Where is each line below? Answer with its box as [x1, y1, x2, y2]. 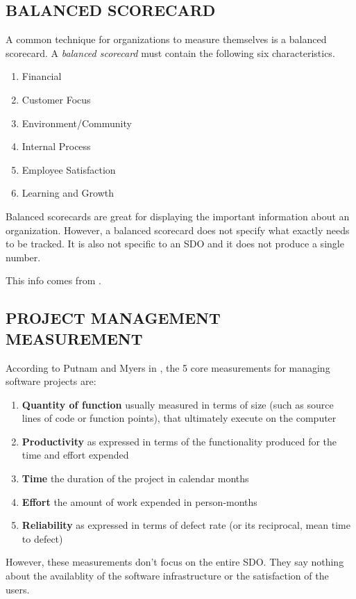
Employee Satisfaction [22, 162, 116, 177]
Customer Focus [22, 92, 91, 106]
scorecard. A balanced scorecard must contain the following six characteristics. [6, 45, 335, 60]
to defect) [22, 531, 63, 545]
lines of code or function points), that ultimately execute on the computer [22, 411, 337, 425]
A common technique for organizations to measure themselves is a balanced [6, 32, 327, 47]
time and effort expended [22, 448, 129, 462]
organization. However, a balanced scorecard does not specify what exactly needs [6, 222, 350, 237]
